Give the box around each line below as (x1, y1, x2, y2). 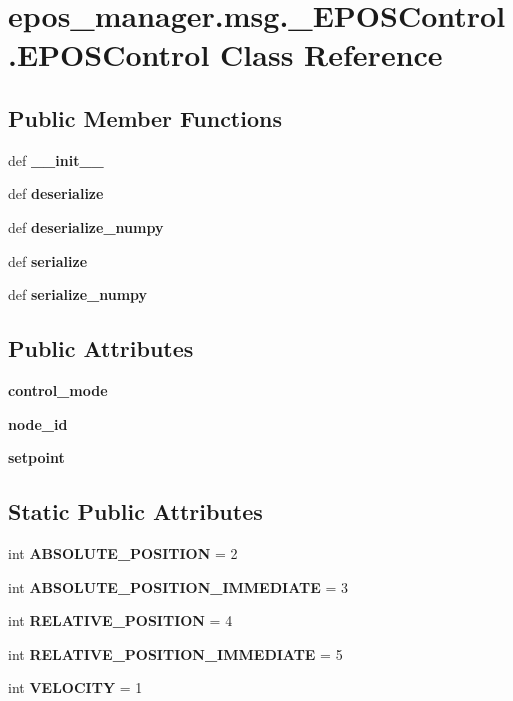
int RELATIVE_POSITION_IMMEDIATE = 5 (8, 643, 343, 664)
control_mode (8, 379, 108, 400)
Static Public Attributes (8, 496, 263, 527)
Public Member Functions (8, 102, 282, 133)
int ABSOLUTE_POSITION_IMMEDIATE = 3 (8, 576, 348, 597)
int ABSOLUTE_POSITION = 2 (8, 542, 238, 563)
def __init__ (8, 149, 104, 170)
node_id (8, 413, 68, 434)
